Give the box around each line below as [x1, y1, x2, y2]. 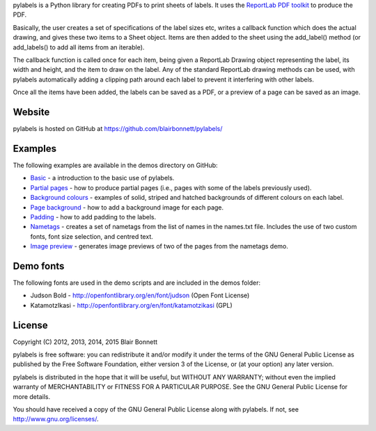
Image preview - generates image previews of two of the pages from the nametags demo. [30, 242, 289, 251]
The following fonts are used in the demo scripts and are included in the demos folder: [13, 279, 261, 287]
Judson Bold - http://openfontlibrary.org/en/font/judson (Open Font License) [30, 291, 250, 299]
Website [13, 106, 50, 118]
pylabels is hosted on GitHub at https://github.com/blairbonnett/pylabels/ [13, 125, 223, 133]
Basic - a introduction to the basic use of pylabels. [30, 174, 175, 182]
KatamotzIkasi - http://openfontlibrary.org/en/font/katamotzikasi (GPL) [30, 301, 233, 309]
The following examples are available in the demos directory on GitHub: [13, 161, 219, 169]
